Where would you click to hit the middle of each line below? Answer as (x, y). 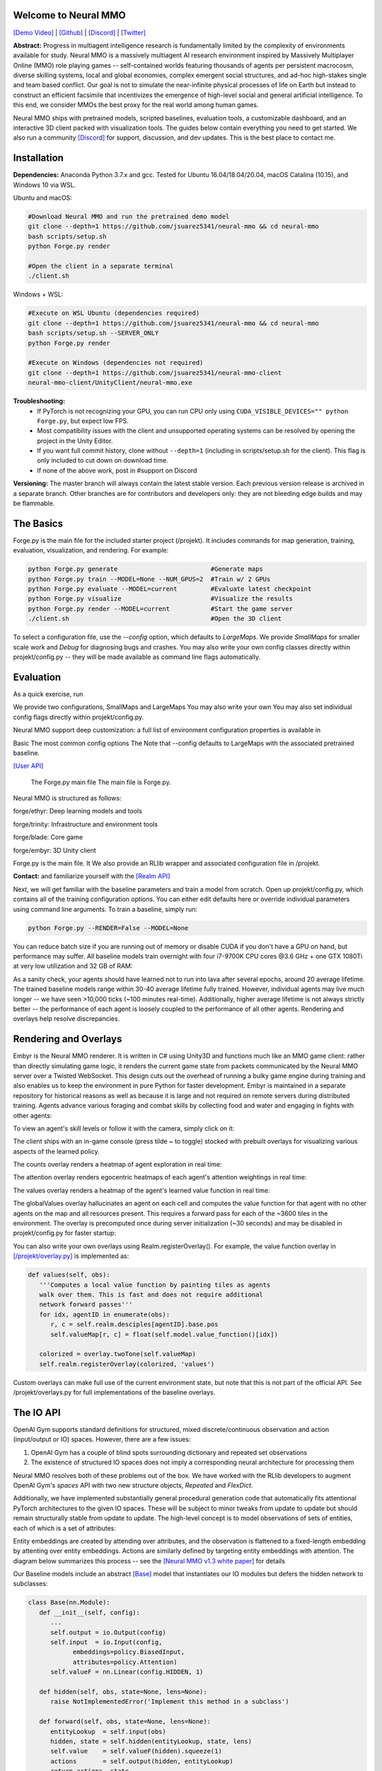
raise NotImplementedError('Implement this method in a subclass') (170, 1702)
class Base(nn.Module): (69, 1602)
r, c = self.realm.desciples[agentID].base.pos (134, 1324)
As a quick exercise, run (48, 694)
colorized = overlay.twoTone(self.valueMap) (117, 1354)
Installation (38, 158)
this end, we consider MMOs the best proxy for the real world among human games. (136, 105)
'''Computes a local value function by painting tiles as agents (155, 1285)
